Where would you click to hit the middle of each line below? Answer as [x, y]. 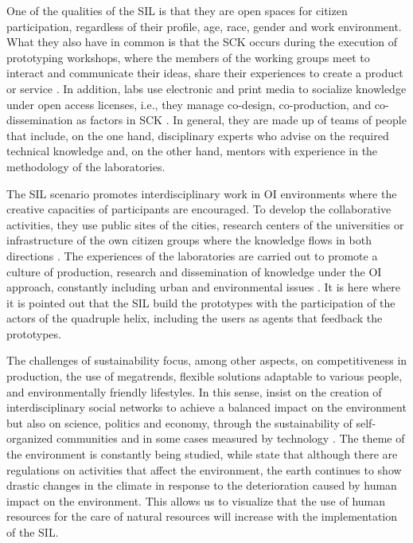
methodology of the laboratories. [86, 166]
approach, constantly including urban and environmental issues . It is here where [203, 287]
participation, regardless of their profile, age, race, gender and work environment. [204, 26]
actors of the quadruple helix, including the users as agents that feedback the [195, 318]
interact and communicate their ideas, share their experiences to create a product [205, 73]
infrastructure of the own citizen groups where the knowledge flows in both [189, 240]
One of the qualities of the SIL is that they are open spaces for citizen [177, 10]
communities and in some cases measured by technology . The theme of [231, 438]
